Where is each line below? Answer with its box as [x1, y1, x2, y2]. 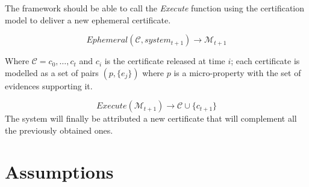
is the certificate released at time [104, 55, 225, 67]
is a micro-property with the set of [173, 66, 301, 79]
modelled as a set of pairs [5, 66, 99, 79]
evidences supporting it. [5, 79, 93, 92]
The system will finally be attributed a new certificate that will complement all [5, 112, 297, 125]
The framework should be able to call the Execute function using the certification [5, 2, 304, 14]
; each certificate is [231, 55, 300, 67]
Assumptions [5, 159, 114, 183]
